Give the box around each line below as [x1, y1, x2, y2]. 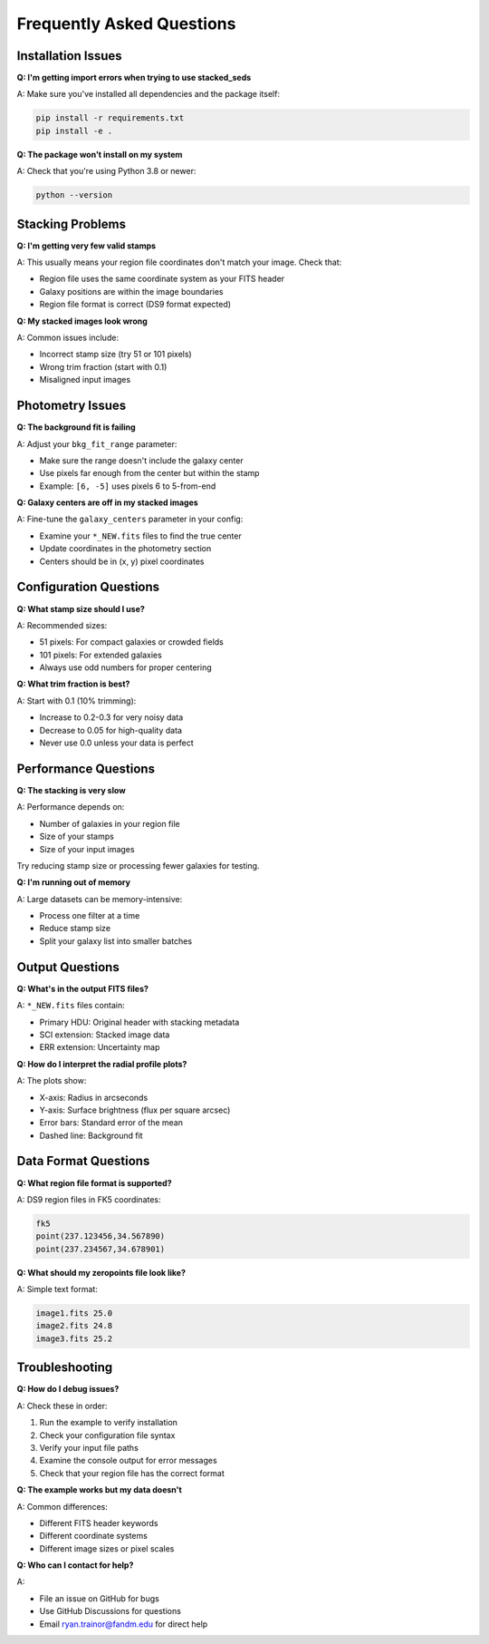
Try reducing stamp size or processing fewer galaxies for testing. [16, 860, 260, 871]
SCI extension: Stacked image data [39, 1029, 170, 1040]
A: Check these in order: [16, 1400, 108, 1411]
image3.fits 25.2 [35, 1333, 113, 1344]
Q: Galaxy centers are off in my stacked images [16, 497, 198, 508]
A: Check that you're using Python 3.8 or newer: [16, 166, 197, 177]
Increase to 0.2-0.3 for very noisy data [39, 712, 184, 723]
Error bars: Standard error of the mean [39, 1117, 183, 1128]
